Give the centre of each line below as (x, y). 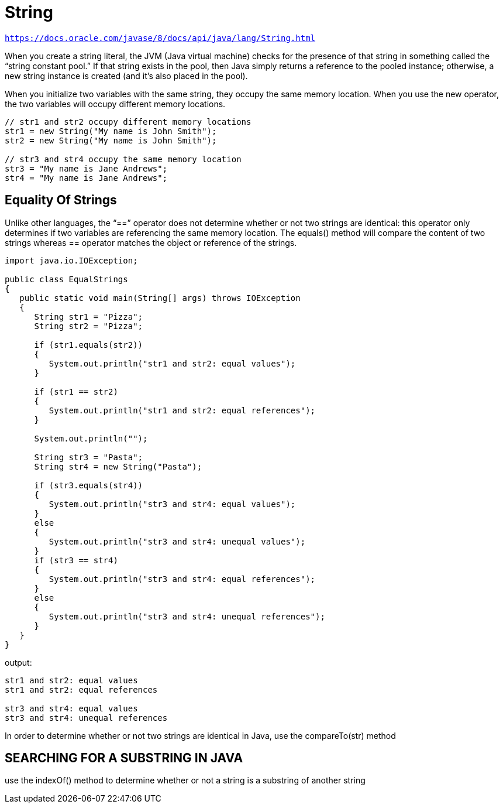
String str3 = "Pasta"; (89, 457)
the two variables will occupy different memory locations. (115, 104)
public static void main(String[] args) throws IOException (160, 298)
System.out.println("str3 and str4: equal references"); (182, 579)
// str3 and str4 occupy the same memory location (123, 159)
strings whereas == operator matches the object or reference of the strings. (151, 242)
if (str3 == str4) (76, 560)
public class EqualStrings (66, 279)
